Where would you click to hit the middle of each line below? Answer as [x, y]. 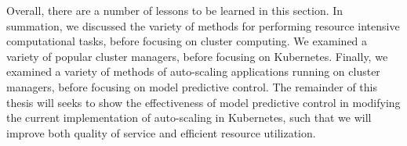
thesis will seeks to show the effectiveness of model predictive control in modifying [203, 102]
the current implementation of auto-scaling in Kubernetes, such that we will [189, 118]
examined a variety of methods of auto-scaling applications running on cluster [193, 71]
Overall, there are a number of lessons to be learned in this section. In [175, 10]
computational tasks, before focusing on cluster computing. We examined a [187, 41]
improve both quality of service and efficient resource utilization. [161, 132]
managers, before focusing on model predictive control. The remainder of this [192, 86]
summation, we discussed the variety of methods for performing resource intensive [203, 25]
